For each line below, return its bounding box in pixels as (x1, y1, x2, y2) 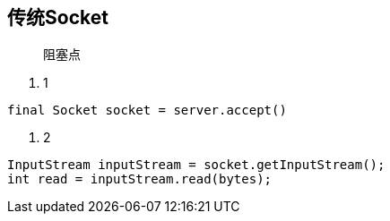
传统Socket (7, 6, 108, 29)
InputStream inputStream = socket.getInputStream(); (7, 157, 386, 173)
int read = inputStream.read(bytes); (7, 172, 273, 187)
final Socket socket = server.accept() (7, 103, 287, 118)
